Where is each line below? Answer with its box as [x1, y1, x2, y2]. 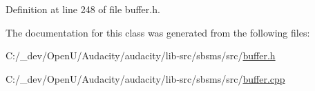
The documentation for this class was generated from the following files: [6, 25, 310, 39]
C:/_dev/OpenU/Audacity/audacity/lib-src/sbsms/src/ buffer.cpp [6, 71, 285, 85]
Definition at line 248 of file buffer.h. [6, 2, 160, 16]
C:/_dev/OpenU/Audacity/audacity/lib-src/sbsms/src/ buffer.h [6, 48, 276, 63]
